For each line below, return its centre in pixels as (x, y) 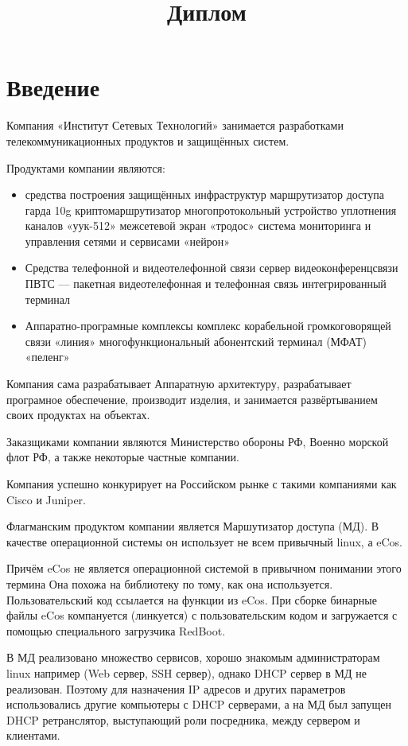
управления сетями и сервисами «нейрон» (127, 241)
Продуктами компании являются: (86, 167)
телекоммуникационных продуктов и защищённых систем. (148, 140)
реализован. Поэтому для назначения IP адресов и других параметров (176, 688)
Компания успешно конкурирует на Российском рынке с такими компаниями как (202, 484)
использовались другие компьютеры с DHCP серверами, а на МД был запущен (199, 704)
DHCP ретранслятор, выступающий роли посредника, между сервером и (183, 719)
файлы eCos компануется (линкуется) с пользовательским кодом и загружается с (202, 615)
